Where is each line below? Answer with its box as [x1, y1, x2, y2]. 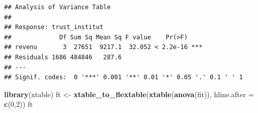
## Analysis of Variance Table [4, 4, 111, 11]
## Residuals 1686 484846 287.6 [4, 53, 122, 61]
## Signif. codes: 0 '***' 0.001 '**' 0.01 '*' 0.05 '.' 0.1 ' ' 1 [4, 74, 243, 81]
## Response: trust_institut [4, 24, 104, 31]
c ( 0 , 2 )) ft [4, 99, 33, 109]
